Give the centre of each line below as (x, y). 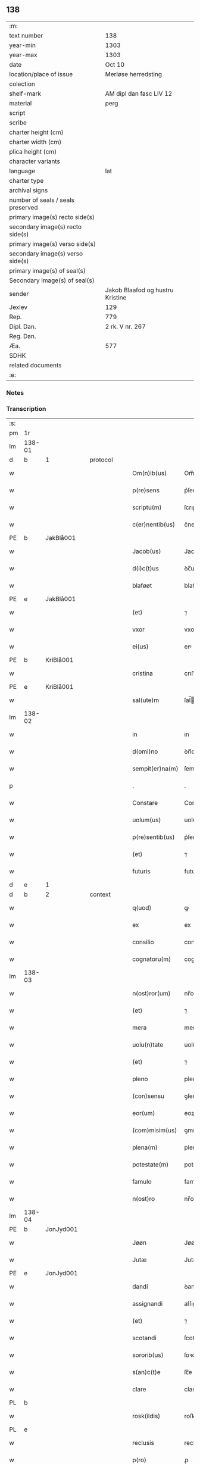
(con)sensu (148, 1096)
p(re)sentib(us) (153, 837)
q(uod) (142, 908)
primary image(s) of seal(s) (48, 270)
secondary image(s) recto (46, 227)
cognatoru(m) (151, 959)
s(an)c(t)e (146, 1372)
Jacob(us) (146, 551)
